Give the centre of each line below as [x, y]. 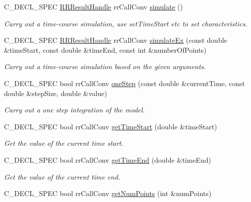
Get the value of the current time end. [62, 176]
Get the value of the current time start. [64, 143]
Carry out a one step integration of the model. [75, 110]
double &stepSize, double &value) [56, 93]
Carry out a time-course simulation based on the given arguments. [105, 66]
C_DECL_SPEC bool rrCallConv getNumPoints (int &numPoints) [108, 193]
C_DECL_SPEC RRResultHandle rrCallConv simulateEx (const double [116, 40]
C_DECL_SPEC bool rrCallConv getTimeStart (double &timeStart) [111, 126]
